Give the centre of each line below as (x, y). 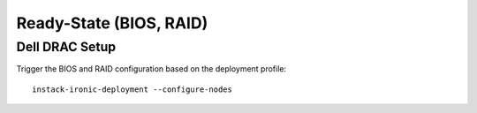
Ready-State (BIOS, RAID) (112, 23)
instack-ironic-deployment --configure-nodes (132, 89)
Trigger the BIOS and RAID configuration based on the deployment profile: (151, 69)
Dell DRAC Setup (66, 47)
